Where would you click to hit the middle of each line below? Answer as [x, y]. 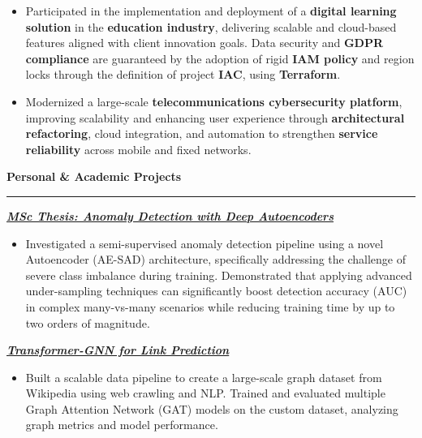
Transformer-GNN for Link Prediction [118, 350]
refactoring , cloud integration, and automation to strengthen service [202, 133]
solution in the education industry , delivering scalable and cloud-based [211, 26]
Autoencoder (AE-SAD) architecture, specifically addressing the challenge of [216, 259]
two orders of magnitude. [88, 322]
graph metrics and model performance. [122, 425]
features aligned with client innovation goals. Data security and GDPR [205, 43]
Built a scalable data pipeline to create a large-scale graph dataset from [204, 377]
